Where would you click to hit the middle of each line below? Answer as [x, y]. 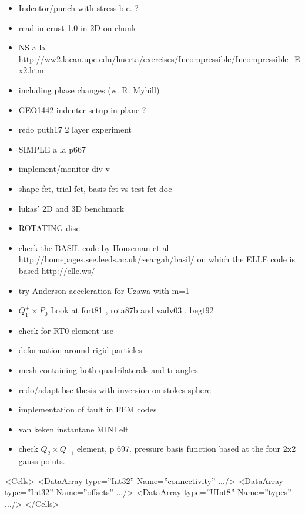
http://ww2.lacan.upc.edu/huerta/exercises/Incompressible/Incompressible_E [159, 58]
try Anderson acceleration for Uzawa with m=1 [104, 290]
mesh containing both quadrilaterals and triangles [108, 370]
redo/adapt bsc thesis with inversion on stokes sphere [115, 389]
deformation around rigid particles [80, 350]
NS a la [32, 47]
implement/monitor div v [64, 169]
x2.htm [31, 70]
